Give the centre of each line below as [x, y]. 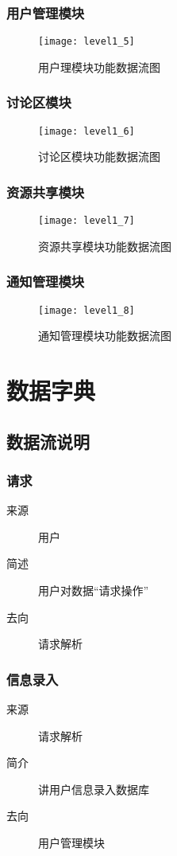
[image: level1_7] [87, 221]
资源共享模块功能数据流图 [105, 246]
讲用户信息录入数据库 [94, 789]
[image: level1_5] [87, 42]
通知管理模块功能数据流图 [105, 336]
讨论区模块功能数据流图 [99, 156]
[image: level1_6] [87, 131]
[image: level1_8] [87, 310]
